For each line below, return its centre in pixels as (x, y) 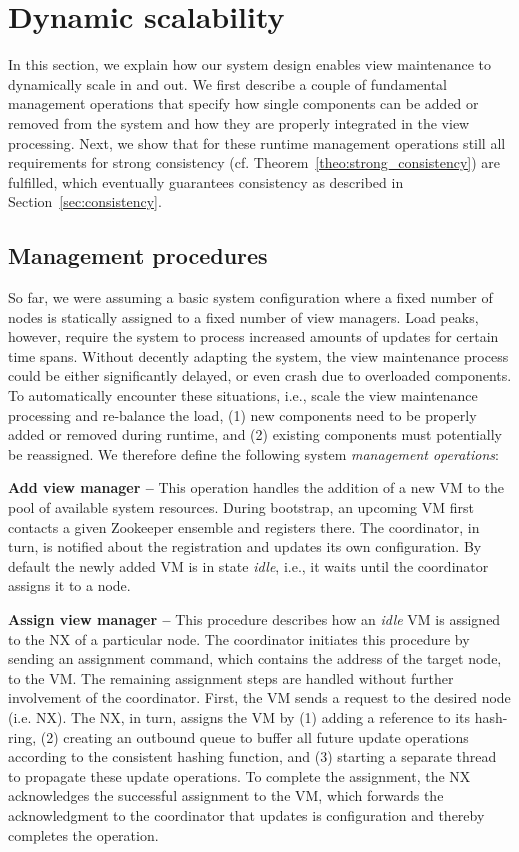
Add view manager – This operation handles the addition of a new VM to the (256, 487)
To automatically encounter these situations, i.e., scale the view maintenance (243, 395)
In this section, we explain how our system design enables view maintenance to (250, 64)
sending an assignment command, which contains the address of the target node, (255, 658)
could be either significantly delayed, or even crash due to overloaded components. (260, 375)
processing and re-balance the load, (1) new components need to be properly (242, 414)
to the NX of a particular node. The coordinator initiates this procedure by (239, 638)
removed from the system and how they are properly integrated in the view (239, 122)
